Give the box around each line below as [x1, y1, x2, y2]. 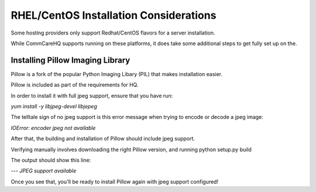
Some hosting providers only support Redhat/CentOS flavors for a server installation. [11, 29, 216, 36]
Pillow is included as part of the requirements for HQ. [11, 81, 139, 88]
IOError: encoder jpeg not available [11, 124, 96, 131]
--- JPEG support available [11, 167, 77, 174]
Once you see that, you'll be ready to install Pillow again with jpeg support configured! [11, 178, 219, 185]
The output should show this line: [11, 156, 91, 163]
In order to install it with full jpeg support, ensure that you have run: [11, 92, 173, 99]
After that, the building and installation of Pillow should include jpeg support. [11, 135, 195, 142]
